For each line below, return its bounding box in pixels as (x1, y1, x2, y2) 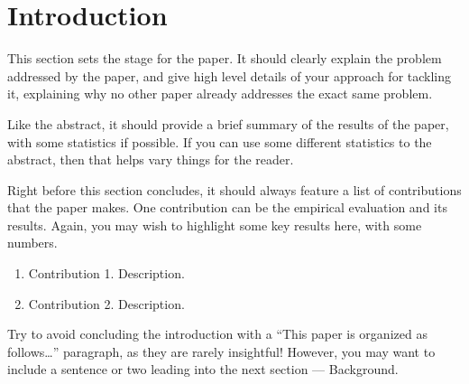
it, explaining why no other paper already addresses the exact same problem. (7, 84, 433, 103)
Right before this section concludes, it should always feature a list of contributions (7, 180, 462, 199)
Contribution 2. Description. (28, 294, 185, 313)
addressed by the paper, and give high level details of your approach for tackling (7, 66, 452, 85)
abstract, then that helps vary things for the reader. (7, 150, 294, 169)
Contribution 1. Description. (28, 264, 185, 283)
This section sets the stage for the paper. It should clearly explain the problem (7, 49, 442, 68)
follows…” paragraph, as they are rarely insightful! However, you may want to (7, 342, 436, 361)
